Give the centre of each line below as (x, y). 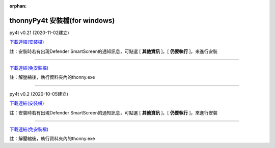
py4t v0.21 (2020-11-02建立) (39, 33)
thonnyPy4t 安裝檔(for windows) (62, 20)
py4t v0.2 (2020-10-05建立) (39, 94)
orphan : (18, 6)
